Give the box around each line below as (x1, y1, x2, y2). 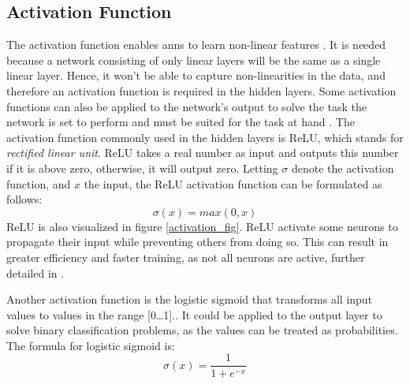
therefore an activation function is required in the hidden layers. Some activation (6, 82, 397, 99)
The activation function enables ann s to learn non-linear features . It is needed (6, 36, 386, 53)
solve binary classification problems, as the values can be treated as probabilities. (6, 322, 398, 338)
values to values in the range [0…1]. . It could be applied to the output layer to (6, 306, 382, 322)
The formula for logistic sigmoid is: (6, 337, 175, 353)
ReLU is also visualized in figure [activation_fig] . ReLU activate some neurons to (6, 218, 398, 234)
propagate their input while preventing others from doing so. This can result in (6, 233, 389, 250)
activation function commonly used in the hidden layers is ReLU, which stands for (6, 129, 404, 145)
